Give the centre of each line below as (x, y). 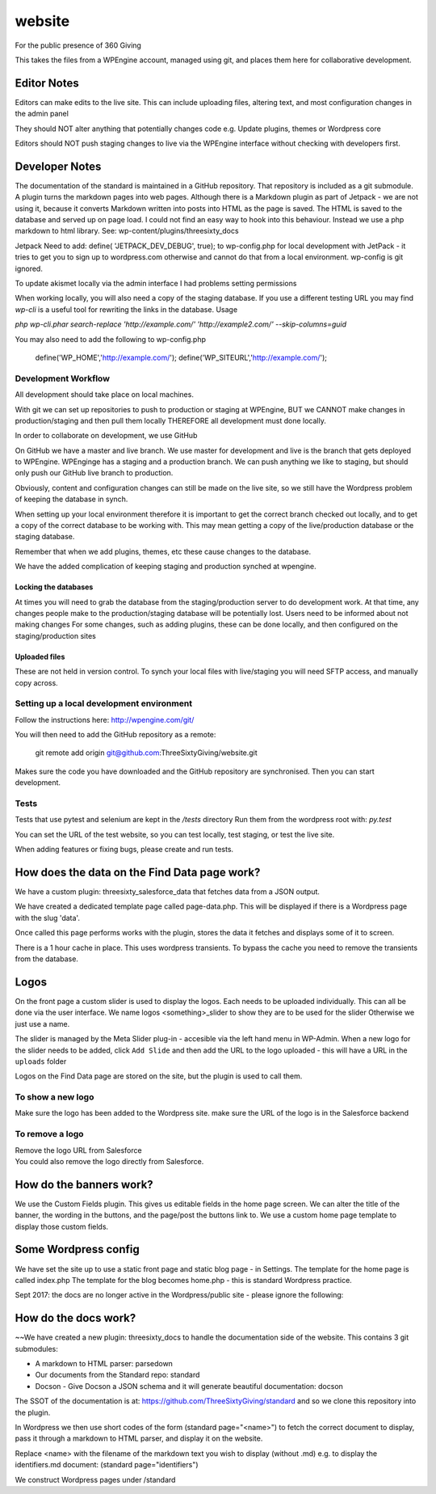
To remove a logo (49, 1134)
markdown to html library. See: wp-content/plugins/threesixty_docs (127, 231)
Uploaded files (40, 656)
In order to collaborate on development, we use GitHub (106, 436)
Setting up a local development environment (104, 703)
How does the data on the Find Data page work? (138, 872)
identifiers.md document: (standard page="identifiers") (107, 1465)
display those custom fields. (62, 1226)
